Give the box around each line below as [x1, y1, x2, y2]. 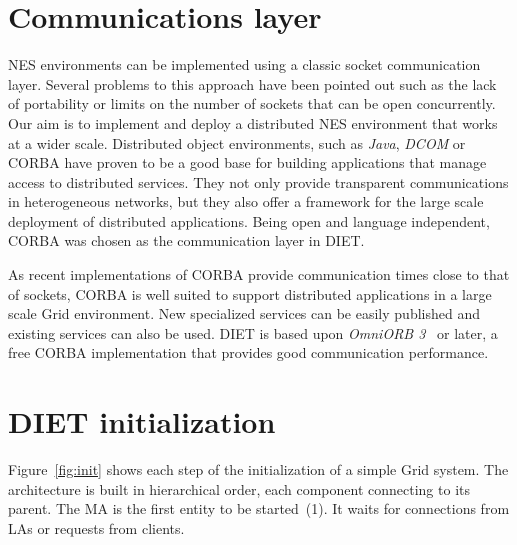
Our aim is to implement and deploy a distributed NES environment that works [8, 112, 498, 133]
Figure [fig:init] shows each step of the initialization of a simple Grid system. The [8, 459, 509, 480]
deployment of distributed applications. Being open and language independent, [8, 210, 490, 231]
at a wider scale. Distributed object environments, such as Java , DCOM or [8, 132, 466, 153]
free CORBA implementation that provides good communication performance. [8, 342, 489, 363]
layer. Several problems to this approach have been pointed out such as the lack [8, 73, 497, 94]
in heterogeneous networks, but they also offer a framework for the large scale [8, 191, 484, 212]
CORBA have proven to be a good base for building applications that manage [8, 152, 487, 173]
